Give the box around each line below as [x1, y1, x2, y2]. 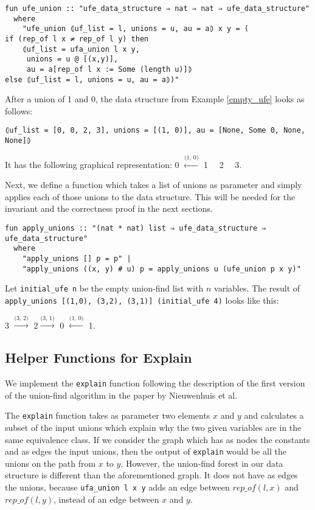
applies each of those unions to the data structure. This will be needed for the [5, 190, 296, 203]
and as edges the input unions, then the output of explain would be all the [5, 445, 287, 458]
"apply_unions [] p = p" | [22, 254, 131, 263]
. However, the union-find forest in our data [120, 456, 283, 469]
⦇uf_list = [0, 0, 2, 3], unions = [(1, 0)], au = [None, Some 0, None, [5, 126, 305, 135]
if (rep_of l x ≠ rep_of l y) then [5, 34, 149, 43]
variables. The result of [214, 282, 300, 295]
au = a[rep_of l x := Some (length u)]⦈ [26, 65, 192, 74]
